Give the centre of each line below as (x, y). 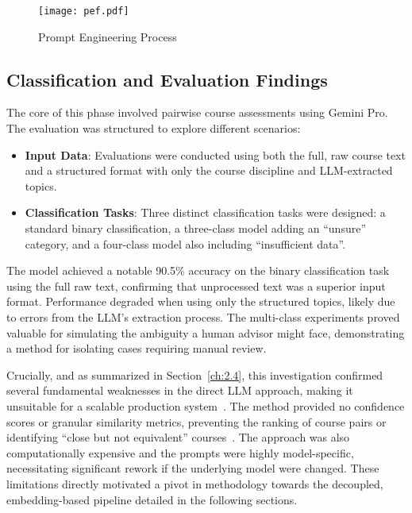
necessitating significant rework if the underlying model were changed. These (193, 468)
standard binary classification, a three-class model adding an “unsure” (195, 228)
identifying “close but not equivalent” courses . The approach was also (178, 437)
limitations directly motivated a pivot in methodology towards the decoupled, (195, 483)
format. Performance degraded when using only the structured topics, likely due (201, 301)
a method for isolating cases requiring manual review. (137, 348)
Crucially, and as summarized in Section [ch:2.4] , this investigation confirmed (195, 374)
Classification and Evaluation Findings (167, 79)
